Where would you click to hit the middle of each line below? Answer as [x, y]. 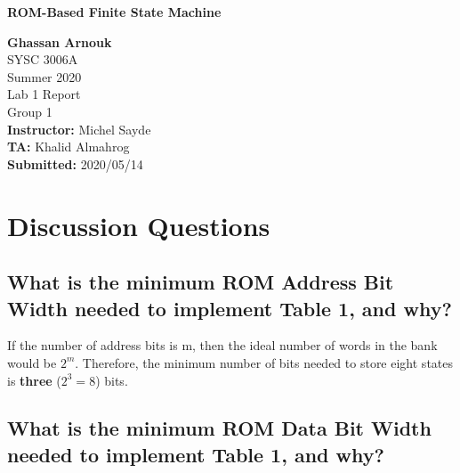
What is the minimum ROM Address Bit [201, 282]
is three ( [34, 380]
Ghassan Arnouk [60, 41]
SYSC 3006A [43, 59]
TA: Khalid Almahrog [69, 147]
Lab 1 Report [44, 94]
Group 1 [30, 111]
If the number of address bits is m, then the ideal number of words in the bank [222, 345]
